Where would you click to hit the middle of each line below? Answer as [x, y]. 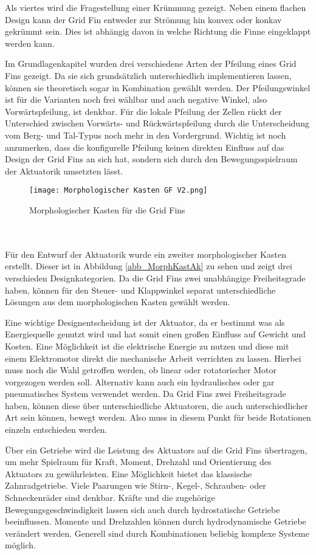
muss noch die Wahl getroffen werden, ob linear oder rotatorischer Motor [141, 370]
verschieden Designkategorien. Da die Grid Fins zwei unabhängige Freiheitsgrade [155, 277]
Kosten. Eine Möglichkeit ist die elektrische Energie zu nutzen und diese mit [147, 346]
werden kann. [30, 43]
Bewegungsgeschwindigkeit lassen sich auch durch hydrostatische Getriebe [143, 509]
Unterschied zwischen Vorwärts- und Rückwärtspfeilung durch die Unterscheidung [157, 123]
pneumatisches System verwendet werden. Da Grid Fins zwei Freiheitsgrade [146, 394]
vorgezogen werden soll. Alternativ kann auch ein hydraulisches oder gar [140, 381]
